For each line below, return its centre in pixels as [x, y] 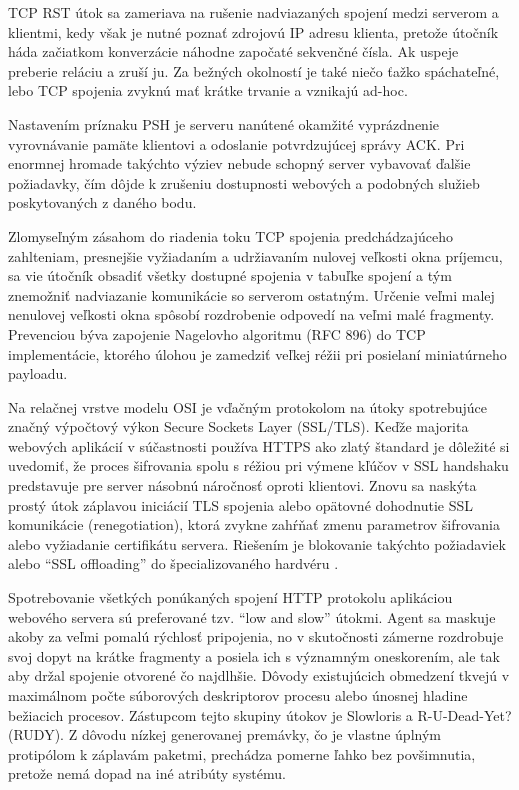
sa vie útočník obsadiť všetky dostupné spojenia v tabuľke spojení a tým [230, 275]
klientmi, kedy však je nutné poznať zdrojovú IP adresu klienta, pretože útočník [253, 31]
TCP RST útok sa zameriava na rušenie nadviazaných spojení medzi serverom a [253, 12]
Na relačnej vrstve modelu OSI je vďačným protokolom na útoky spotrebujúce [248, 406]
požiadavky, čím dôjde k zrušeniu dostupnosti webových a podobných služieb [244, 182]
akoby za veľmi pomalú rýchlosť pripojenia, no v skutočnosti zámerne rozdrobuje [256, 636]
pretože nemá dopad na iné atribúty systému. [147, 773]
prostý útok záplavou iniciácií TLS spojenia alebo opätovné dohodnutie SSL [240, 504]
